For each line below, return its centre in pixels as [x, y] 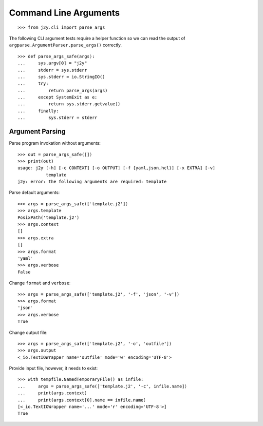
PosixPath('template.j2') [49, 217]
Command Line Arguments [65, 13]
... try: [33, 84]
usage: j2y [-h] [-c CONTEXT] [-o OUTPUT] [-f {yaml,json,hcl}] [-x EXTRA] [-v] [117, 168]
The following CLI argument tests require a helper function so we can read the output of [97, 38]
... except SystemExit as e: [57, 97]
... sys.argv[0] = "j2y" [52, 63]
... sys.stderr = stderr [57, 118]
